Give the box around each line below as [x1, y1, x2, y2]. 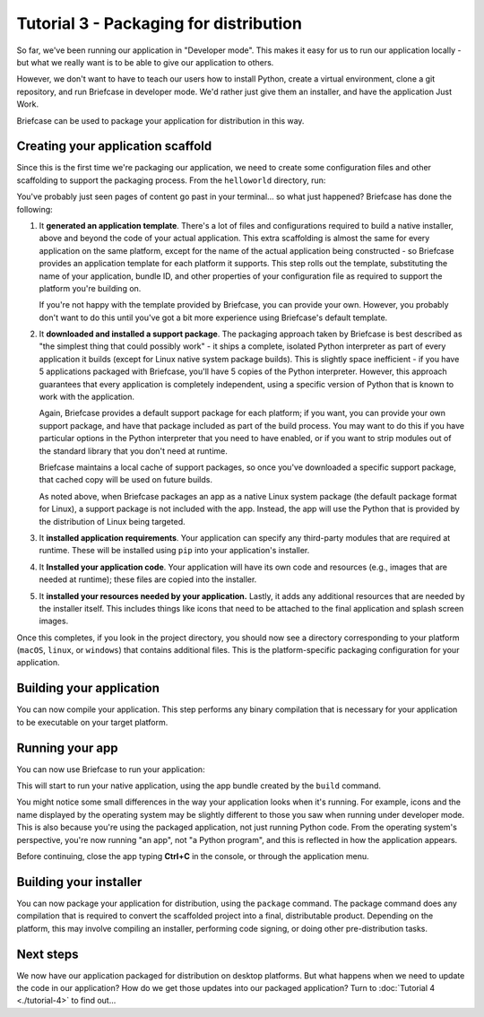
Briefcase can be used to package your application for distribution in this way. [16, 115, 305, 126]
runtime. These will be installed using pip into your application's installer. [39, 545, 310, 556]
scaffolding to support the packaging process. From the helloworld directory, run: [16, 175, 326, 186]
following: [16, 204, 53, 214]
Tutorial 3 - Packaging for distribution [16, 13, 302, 33]
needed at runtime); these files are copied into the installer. [39, 574, 257, 585]
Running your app [16, 740, 118, 755]
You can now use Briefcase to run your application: [16, 763, 205, 775]
